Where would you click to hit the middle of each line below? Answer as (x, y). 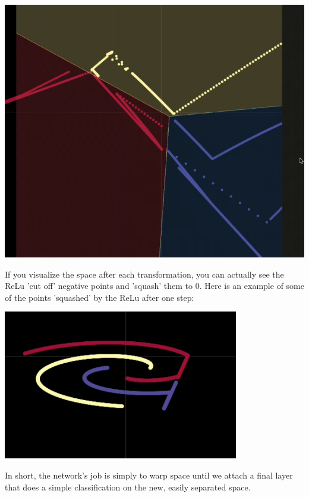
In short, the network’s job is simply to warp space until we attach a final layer (149, 475)
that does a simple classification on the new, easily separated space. (128, 487)
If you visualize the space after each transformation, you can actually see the (144, 274)
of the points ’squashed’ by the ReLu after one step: (100, 297)
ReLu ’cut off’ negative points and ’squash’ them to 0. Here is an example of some (154, 286)
